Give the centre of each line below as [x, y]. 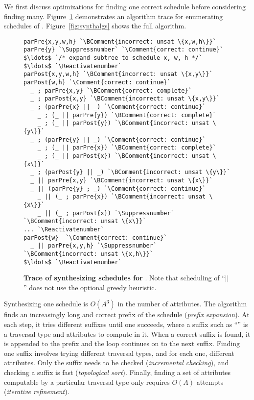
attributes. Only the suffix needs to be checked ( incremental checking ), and [116, 362]
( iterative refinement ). [37, 391]
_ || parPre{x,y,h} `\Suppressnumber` [94, 246]
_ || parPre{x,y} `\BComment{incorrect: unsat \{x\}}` [122, 180]
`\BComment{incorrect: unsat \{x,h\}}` [88, 254]
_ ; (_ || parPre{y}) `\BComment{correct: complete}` [127, 115]
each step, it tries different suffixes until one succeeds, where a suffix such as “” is [126, 324]
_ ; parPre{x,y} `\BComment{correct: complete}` [111, 90]
